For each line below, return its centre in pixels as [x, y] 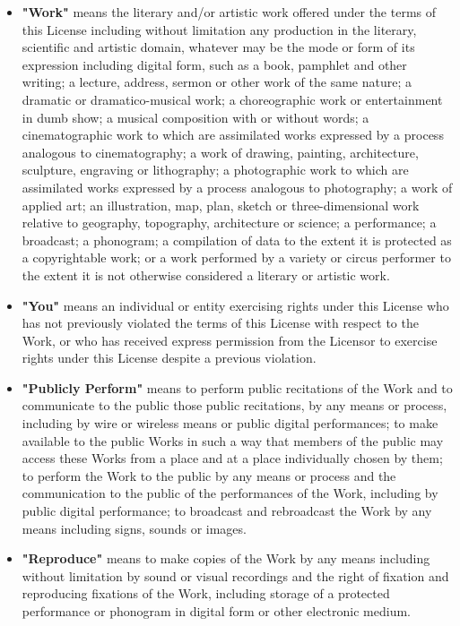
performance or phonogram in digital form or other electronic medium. [216, 611]
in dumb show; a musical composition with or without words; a [195, 117]
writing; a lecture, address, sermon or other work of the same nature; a [217, 82]
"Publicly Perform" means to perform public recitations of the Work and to [237, 387]
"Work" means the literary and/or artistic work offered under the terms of [229, 12]
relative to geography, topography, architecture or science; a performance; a [229, 223]
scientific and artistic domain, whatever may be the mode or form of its [218, 47]
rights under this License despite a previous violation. [169, 358]
